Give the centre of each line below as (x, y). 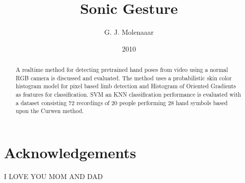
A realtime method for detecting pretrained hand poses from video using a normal (122, 70)
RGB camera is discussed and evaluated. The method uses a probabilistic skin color (124, 78)
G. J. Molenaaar (129, 32)
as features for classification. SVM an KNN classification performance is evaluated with (128, 94)
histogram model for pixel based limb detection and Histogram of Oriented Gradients (126, 86)
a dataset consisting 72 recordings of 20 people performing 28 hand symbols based (122, 102)
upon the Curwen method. (50, 111)
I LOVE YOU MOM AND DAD (54, 176)
